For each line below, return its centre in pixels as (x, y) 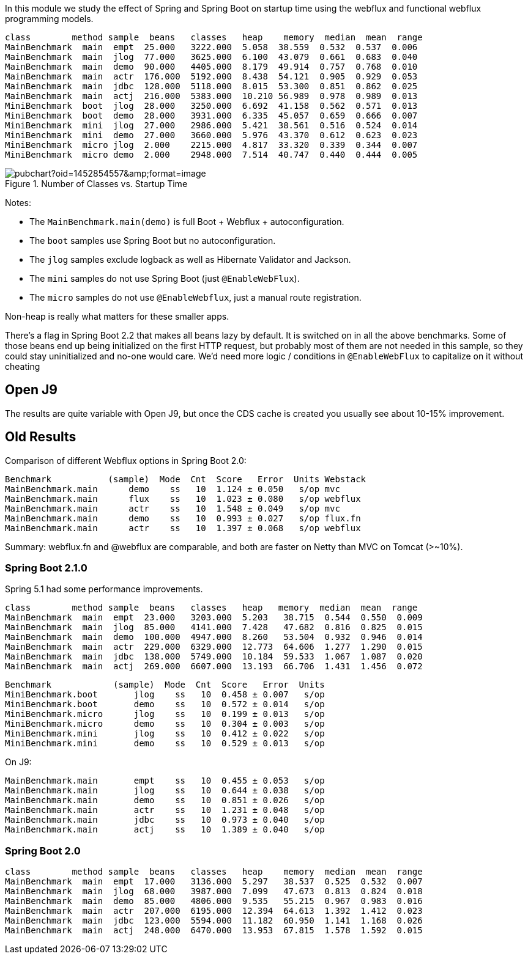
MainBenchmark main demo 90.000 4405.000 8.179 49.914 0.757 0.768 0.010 (211, 67)
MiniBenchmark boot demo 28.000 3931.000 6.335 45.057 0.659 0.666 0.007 (211, 116)
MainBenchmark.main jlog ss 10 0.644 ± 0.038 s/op (165, 791)
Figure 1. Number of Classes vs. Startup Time (96, 184)
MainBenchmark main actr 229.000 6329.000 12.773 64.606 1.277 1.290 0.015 (214, 647)
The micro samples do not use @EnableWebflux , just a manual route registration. (195, 297)
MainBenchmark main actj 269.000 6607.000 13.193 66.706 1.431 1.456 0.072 (214, 667)
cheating (23, 366)
